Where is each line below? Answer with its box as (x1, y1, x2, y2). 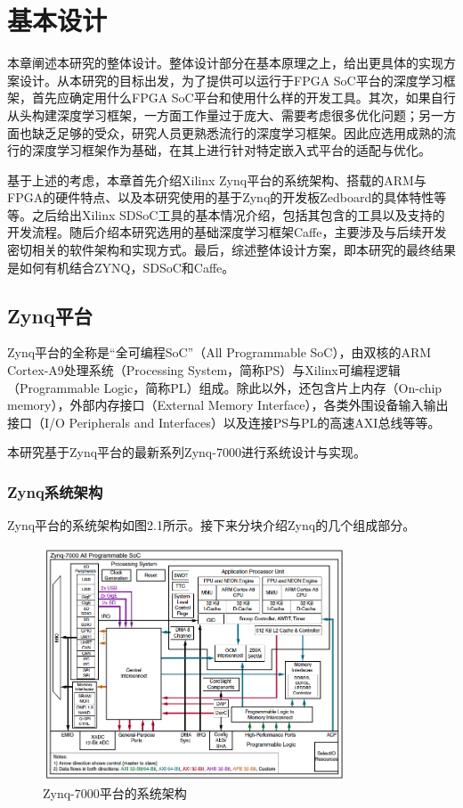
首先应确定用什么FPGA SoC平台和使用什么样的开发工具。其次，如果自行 (31, 88, 456, 107)
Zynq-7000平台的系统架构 (43, 784, 187, 802)
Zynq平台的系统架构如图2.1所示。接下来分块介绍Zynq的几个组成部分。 (7, 516, 416, 535)
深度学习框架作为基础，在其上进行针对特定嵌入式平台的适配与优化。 (31, 141, 431, 159)
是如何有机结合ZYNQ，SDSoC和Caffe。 (7, 257, 235, 276)
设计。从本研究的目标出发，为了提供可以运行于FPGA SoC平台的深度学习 (19, 70, 443, 89)
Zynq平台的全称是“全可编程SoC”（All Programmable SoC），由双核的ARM (7, 343, 432, 362)
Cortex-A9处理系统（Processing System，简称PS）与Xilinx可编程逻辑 (7, 361, 401, 380)
